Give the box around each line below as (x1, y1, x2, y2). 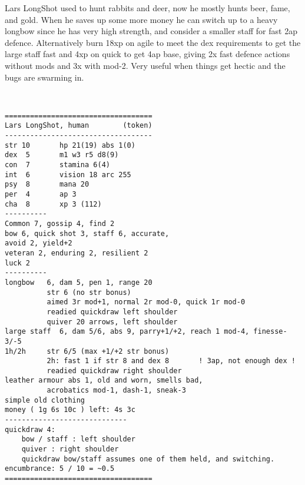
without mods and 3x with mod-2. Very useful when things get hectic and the (5, 59, 286, 71)
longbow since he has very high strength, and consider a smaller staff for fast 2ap (5, 25, 297, 37)
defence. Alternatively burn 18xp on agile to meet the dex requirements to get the (5, 36, 301, 48)
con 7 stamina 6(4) (5, 161, 110, 170)
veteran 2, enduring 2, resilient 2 (5, 248, 148, 257)
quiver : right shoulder (21, 445, 119, 454)
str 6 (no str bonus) (47, 288, 131, 297)
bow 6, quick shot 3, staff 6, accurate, (5, 229, 170, 238)
